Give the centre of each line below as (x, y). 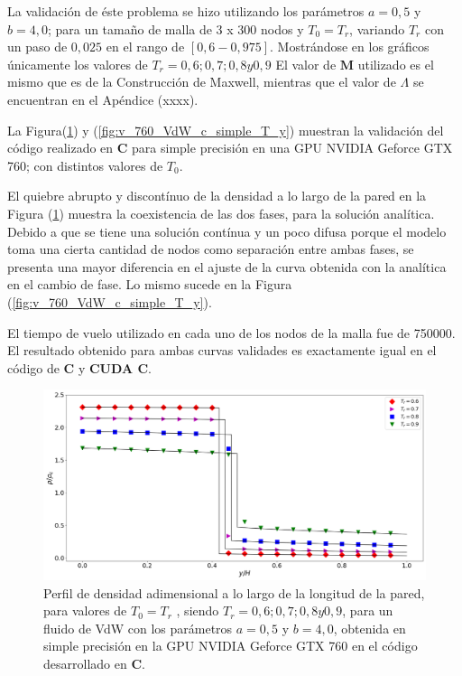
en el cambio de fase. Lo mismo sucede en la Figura (150, 284)
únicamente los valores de (78, 64)
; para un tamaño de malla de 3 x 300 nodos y (176, 28)
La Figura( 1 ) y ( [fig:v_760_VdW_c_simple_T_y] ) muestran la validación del (226, 130)
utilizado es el (396, 64)
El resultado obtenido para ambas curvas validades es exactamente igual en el (222, 350)
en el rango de (145, 47)
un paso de (37, 47)
